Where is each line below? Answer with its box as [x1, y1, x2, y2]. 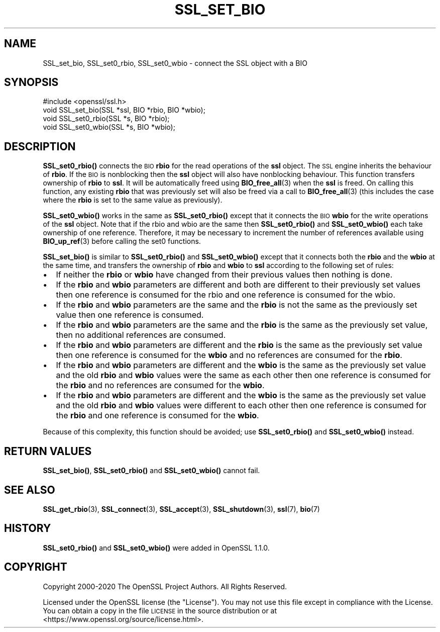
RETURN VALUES [4, 444, 92, 458]
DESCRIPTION [4, 140, 76, 153]
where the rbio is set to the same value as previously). [43, 196, 223, 205]
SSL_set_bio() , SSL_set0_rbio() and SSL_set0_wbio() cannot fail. [43, 466, 260, 475]
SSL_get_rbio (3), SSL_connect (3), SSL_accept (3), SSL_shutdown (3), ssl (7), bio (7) [43, 504, 320, 513]
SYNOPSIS [4, 76, 59, 89]
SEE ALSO [4, 483, 55, 496]
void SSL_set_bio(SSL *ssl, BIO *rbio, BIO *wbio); [43, 106, 205, 115]
